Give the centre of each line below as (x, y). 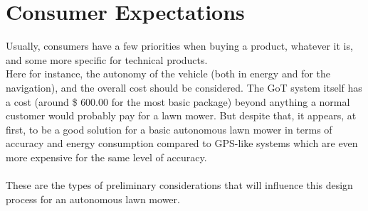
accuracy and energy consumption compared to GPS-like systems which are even (182, 143)
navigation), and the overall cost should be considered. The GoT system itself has (184, 87)
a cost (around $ (42, 101)
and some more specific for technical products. (107, 59)
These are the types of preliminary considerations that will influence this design (179, 185)
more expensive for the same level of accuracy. (106, 157)
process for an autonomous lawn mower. (93, 199)
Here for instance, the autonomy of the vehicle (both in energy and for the (168, 74)
